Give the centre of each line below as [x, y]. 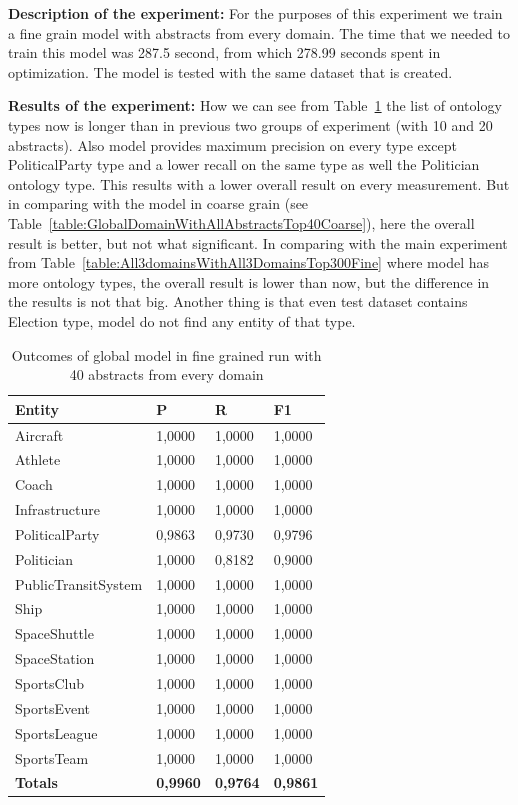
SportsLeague [56, 732]
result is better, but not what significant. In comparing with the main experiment [258, 242]
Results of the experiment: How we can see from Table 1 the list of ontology [255, 105]
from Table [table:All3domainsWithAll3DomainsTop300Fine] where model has [249, 262]
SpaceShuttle [54, 633]
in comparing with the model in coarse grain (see [158, 203]
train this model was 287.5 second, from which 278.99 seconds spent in [224, 52]
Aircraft [39, 434]
